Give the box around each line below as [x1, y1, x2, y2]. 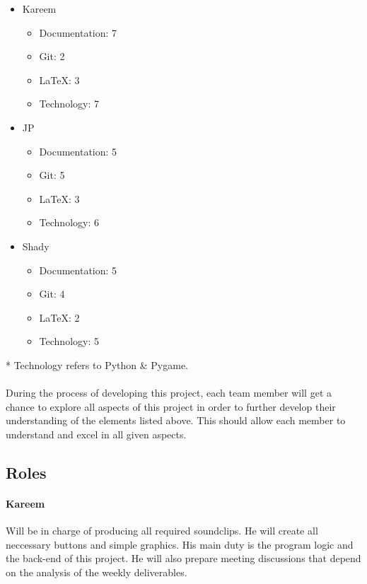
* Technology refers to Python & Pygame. [6, 357, 188, 372]
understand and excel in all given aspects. [6, 426, 187, 441]
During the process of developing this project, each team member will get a [6, 385, 332, 400]
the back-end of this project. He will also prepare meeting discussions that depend [6, 551, 361, 566]
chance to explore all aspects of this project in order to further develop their [6, 399, 336, 414]
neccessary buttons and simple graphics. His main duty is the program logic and [6, 537, 354, 551]
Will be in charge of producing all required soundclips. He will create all [6, 523, 318, 538]
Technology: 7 [39, 96, 99, 111]
